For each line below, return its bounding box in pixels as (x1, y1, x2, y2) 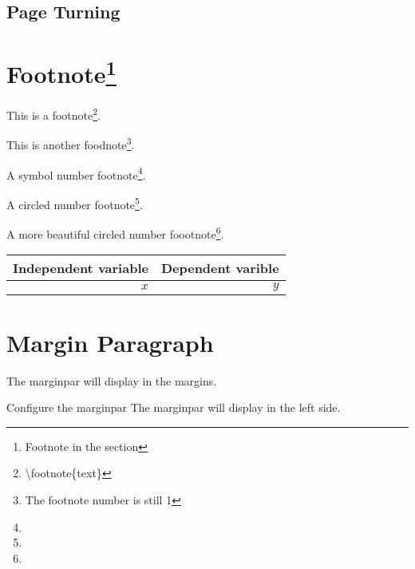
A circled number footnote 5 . (6, 193, 143, 212)
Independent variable (13, 259, 148, 278)
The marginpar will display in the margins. (6, 372, 217, 389)
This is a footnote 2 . (6, 105, 101, 123)
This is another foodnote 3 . (6, 134, 135, 153)
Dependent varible (160, 259, 279, 278)
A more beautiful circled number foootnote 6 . (6, 223, 224, 242)
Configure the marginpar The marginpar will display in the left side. (6, 399, 341, 416)
